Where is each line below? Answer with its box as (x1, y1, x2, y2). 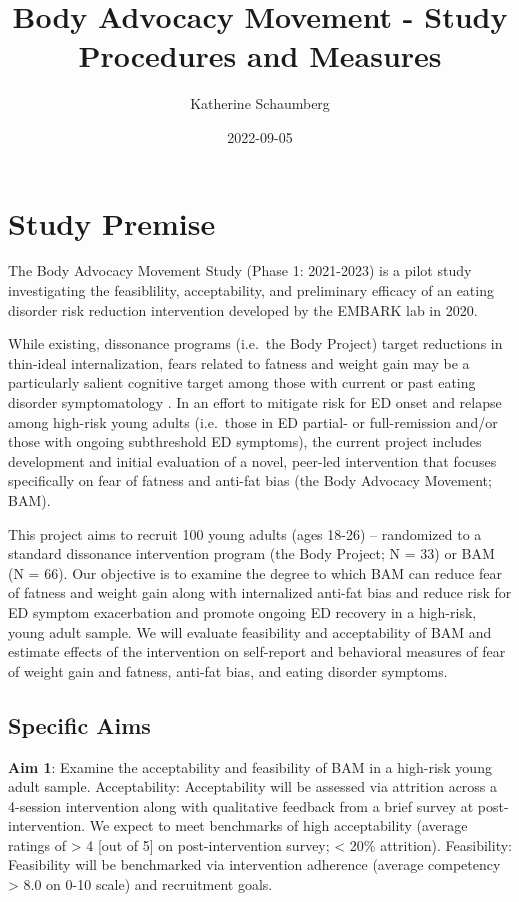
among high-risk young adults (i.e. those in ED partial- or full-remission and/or (8, 411, 498, 432)
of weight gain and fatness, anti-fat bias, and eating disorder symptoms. (8, 660, 448, 681)
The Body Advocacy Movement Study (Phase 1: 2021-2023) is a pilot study (8, 260, 472, 281)
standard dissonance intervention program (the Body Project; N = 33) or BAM (8, 543, 495, 564)
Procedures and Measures (78, 35, 442, 76)
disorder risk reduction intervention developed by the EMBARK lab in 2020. (8, 299, 478, 320)
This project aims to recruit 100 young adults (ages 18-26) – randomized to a (8, 523, 482, 544)
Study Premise (8, 202, 216, 243)
